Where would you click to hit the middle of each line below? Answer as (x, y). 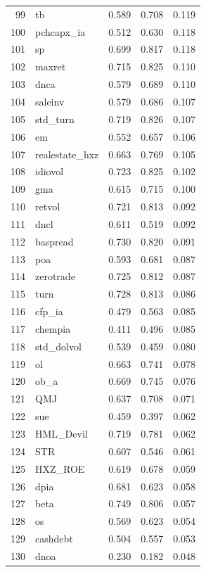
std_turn (55, 119)
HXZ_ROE (60, 468)
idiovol (50, 171)
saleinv (50, 101)
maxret (51, 66)
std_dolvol (58, 346)
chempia (53, 328)
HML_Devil (62, 433)
